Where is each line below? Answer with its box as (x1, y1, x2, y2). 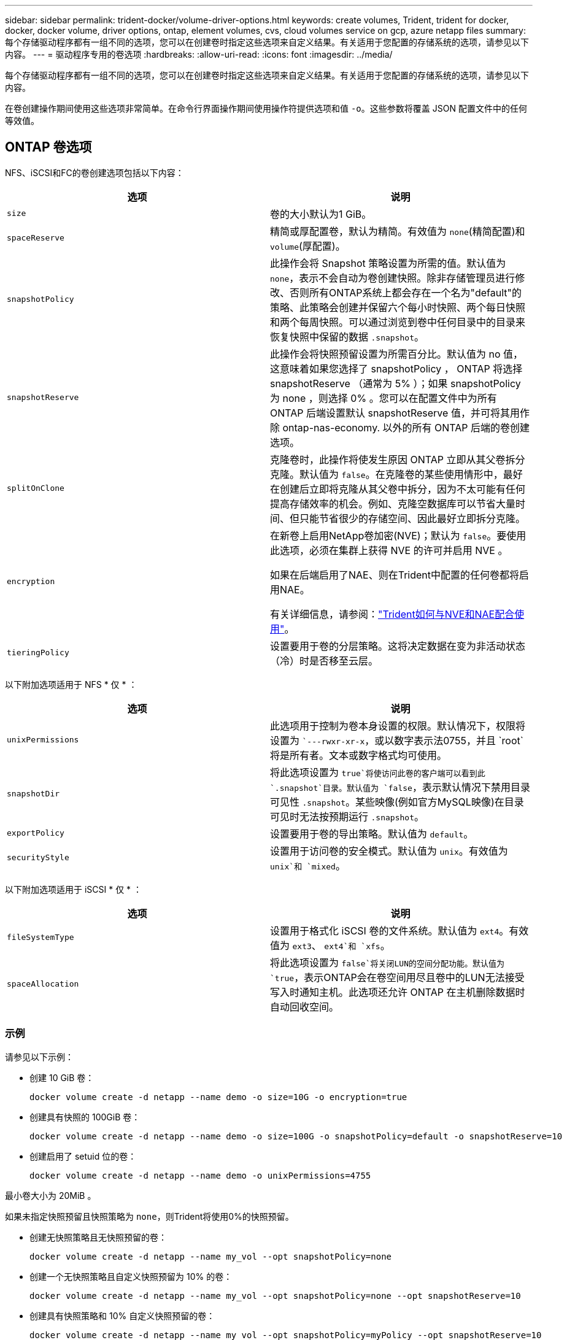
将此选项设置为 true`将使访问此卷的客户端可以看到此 (270, 766, 485, 779)
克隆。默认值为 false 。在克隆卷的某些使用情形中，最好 (270, 468, 523, 480)
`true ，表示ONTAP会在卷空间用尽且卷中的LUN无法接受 (270, 971, 525, 984)
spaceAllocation (7, 979, 79, 989)
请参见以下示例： (5, 1051, 74, 1062)
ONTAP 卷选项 (5, 139, 92, 155)
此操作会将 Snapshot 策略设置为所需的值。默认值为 (270, 256, 506, 269)
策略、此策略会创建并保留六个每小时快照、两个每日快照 (270, 301, 526, 314)
